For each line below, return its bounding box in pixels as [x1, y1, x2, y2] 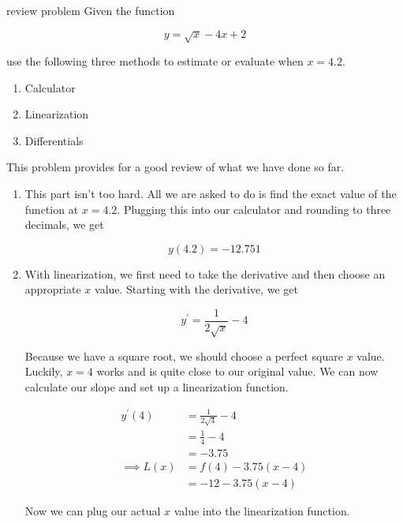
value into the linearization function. [174, 502, 350, 518]
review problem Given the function [6, 2, 175, 18]
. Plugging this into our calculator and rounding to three [117, 200, 391, 217]
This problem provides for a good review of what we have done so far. [6, 159, 345, 175]
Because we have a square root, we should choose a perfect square [24, 347, 343, 364]
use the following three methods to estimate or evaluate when [6, 52, 304, 69]
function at [24, 200, 79, 217]
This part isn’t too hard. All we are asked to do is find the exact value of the [24, 185, 397, 201]
